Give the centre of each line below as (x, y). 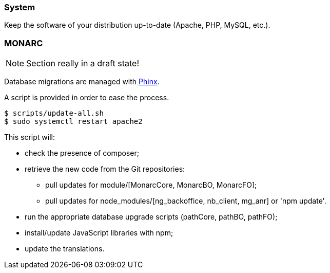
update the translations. (65, 249)
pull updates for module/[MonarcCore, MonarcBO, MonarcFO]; (151, 185)
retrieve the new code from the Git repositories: (105, 169)
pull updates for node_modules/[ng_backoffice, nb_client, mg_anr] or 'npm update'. (186, 201)
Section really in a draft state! (83, 63)
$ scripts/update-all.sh (54, 113)
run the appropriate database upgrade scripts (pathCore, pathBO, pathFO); (151, 217)
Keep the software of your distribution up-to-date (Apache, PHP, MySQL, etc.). (137, 25)
